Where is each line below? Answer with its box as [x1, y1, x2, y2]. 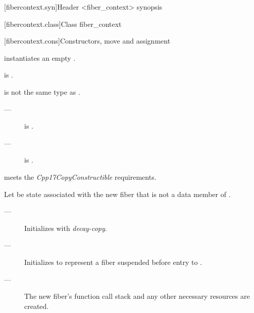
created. [24, 300, 49, 311]
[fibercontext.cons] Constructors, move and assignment [4, 35, 171, 46]
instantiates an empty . [4, 52, 76, 63]
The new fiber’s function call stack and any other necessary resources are [24, 291, 250, 301]
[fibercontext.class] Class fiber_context [4, 18, 122, 29]
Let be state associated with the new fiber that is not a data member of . [4, 188, 231, 199]
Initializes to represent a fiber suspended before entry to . [24, 256, 202, 267]
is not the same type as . [4, 86, 80, 97]
